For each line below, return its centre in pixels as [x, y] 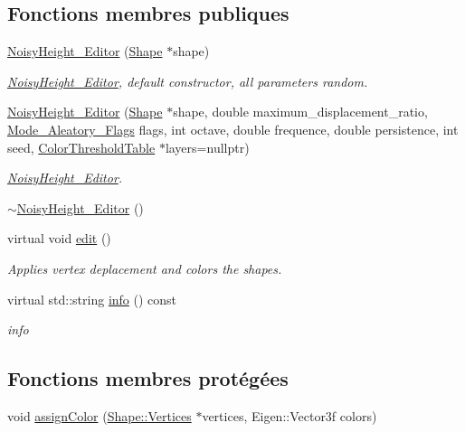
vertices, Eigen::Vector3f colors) [289, 415]
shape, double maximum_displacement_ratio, [300, 112]
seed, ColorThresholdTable [81, 147]
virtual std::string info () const [92, 299]
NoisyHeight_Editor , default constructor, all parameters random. [188, 81]
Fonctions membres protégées [148, 378]
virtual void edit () [59, 238]
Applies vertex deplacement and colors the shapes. [145, 268]
